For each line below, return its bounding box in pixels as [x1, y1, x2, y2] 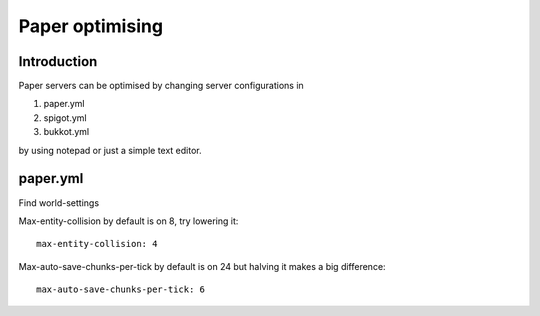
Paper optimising [18, 15, 164, 37]
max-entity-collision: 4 [36, 238, 158, 250]
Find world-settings [18, 196, 100, 209]
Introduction [18, 53, 98, 70]
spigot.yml [43, 111, 87, 124]
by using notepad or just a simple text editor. [18, 144, 202, 156]
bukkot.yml [43, 126, 90, 138]
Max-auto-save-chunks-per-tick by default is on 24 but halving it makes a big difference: [18, 260, 386, 272]
